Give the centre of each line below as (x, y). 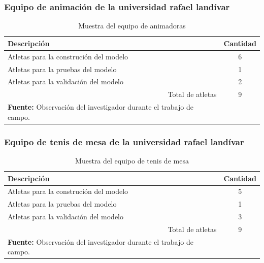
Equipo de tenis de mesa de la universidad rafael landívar (124, 141)
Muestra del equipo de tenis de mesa (132, 160)
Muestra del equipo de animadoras (132, 26)
